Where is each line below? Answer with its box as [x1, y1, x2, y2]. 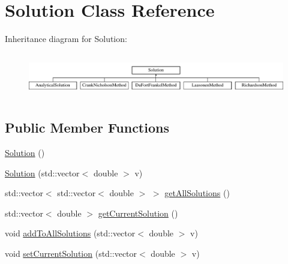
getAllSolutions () [164, 187, 230, 199]
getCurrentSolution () [98, 206, 178, 219]
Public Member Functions [5, 118, 169, 137]
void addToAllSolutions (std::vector [5, 227, 136, 239]
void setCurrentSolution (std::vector [5, 247, 137, 260]
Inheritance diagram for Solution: [5, 32, 127, 45]
